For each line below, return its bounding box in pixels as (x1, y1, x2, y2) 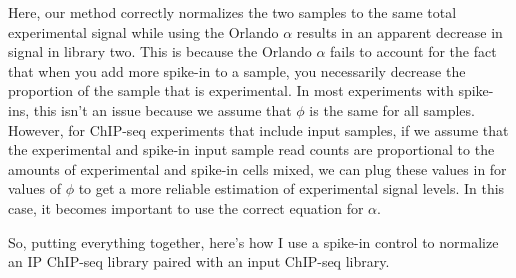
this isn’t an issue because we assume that (33, 99, 292, 120)
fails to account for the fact (330, 41, 497, 62)
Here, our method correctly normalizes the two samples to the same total (8, 2, 457, 22)
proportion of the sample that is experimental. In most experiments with (8, 80, 454, 101)
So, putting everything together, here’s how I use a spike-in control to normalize (8, 231, 499, 252)
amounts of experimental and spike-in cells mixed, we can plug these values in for (8, 158, 507, 179)
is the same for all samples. (309, 99, 475, 120)
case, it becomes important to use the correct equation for (8, 197, 364, 218)
